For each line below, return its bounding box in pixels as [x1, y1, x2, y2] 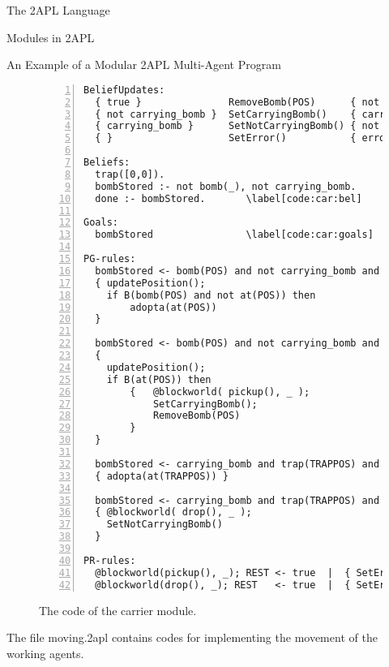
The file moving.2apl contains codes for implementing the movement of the [6, 629, 378, 646]
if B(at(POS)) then [106, 373, 212, 385]
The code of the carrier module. [39, 601, 197, 618]
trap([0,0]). [95, 168, 165, 180]
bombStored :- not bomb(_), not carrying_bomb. [95, 180, 357, 192]
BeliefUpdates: [83, 84, 165, 96]
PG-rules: [83, 253, 136, 265]
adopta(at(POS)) [130, 301, 217, 313]
